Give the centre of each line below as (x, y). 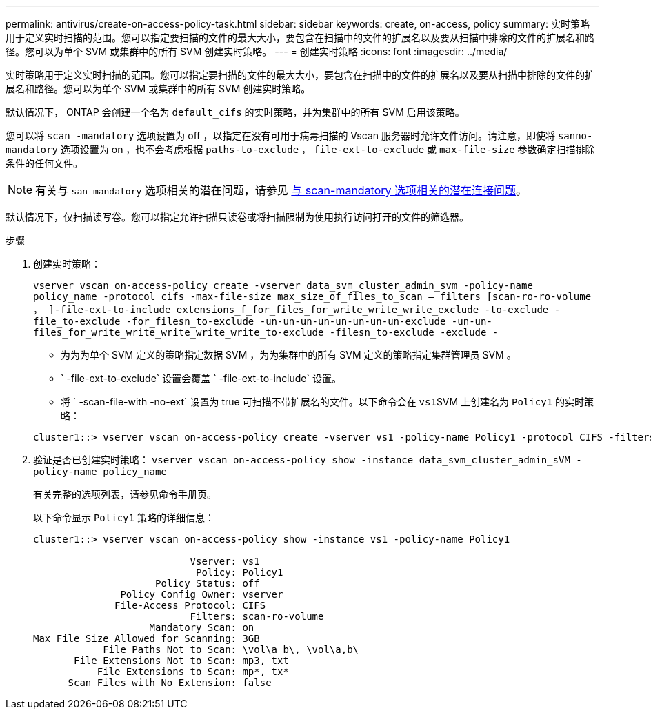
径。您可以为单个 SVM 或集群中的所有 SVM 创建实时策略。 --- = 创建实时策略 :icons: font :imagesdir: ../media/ (257, 51)
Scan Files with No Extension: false (170, 683)
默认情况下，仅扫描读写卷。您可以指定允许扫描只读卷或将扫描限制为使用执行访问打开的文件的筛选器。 (237, 217)
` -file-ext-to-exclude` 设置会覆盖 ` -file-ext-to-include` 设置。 (201, 378)
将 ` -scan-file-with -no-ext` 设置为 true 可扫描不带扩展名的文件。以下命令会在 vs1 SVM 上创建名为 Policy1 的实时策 (328, 402)
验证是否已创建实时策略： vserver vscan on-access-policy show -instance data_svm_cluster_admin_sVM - (308, 460)
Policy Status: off (208, 583)
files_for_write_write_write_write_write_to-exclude (179, 332)
